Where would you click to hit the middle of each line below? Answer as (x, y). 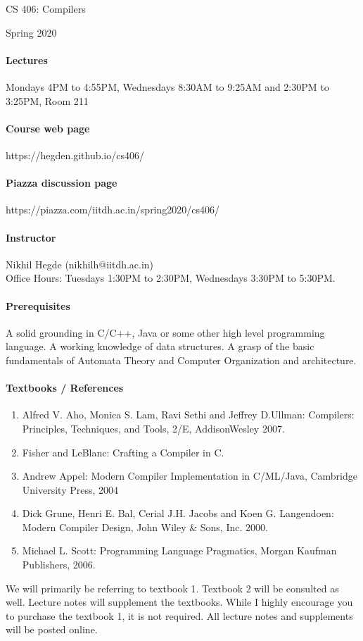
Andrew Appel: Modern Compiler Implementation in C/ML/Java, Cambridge (190, 476)
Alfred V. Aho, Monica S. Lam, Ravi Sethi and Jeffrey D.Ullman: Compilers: (188, 415)
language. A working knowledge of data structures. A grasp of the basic (160, 346)
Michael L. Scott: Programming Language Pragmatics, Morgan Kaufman (179, 550)
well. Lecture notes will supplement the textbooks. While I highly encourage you (179, 602)
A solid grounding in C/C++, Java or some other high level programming (165, 332)
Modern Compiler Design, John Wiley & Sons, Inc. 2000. (145, 527)
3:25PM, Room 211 (47, 100)
